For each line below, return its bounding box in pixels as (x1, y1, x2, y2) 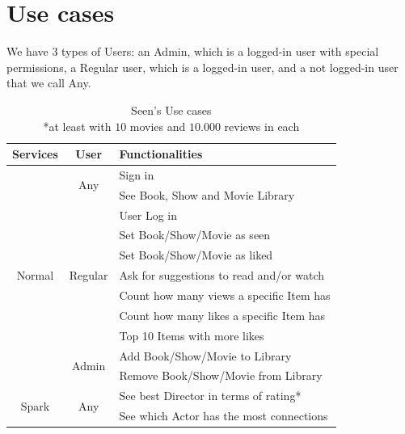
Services (12, 145, 58, 162)
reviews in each (224, 117, 300, 134)
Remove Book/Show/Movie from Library (119, 367, 323, 384)
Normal (16, 267, 54, 284)
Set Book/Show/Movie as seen (119, 226, 271, 243)
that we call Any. (6, 74, 91, 91)
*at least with (43, 117, 112, 134)
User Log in (119, 206, 177, 223)
